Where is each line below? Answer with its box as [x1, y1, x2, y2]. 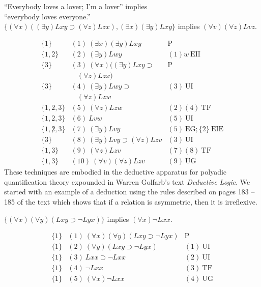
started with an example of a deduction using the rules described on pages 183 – [4, 186, 255, 197]
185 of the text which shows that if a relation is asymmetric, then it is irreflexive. [4, 196, 257, 207]
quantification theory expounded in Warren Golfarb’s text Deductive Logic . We [4, 176, 250, 187]
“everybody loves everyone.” [4, 11, 91, 21]
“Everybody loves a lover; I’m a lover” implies [4, 1, 148, 11]
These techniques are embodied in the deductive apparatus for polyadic [4, 166, 227, 177]
